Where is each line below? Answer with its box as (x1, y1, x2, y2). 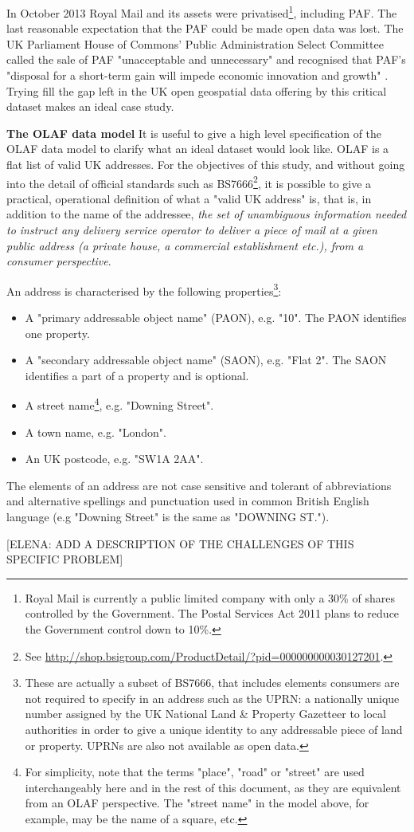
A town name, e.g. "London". (25, 423, 166, 440)
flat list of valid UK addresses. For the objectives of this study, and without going (6, 156, 405, 172)
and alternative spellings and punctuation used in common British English (6, 493, 369, 509)
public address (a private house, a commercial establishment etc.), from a (6, 237, 364, 253)
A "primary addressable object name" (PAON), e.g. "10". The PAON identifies (25, 309, 407, 326)
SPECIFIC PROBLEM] (6, 551, 123, 567)
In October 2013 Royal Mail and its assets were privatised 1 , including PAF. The (6, 2, 397, 21)
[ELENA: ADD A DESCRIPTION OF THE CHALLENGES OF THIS (6, 535, 354, 551)
